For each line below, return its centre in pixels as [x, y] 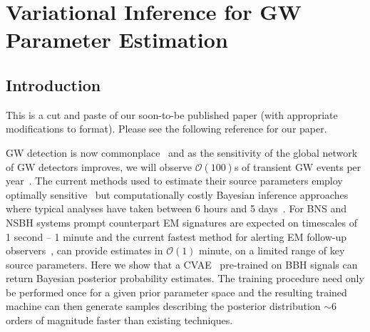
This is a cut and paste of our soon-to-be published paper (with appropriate [172, 114]
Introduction [53, 84]
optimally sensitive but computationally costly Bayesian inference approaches [177, 194]
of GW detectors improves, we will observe [99, 166]
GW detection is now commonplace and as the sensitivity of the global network [182, 152]
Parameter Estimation [117, 40]
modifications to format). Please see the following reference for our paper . [166, 129]
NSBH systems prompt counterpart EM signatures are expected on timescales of [182, 222]
